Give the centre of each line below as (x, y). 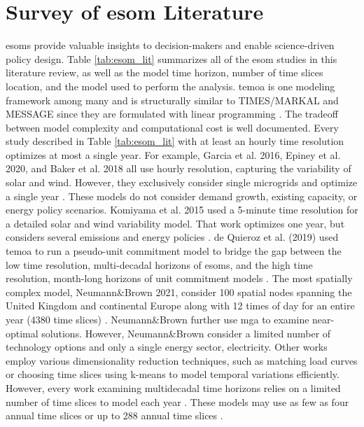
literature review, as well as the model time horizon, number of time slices (164, 72)
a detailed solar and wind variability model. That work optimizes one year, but (175, 223)
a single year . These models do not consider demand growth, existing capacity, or (182, 196)
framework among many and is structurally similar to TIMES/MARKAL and (172, 100)
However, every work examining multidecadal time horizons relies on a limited (173, 387)
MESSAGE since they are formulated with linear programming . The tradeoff (172, 114)
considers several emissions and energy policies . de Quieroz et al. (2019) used (172, 237)
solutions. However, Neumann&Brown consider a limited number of (186, 333)
